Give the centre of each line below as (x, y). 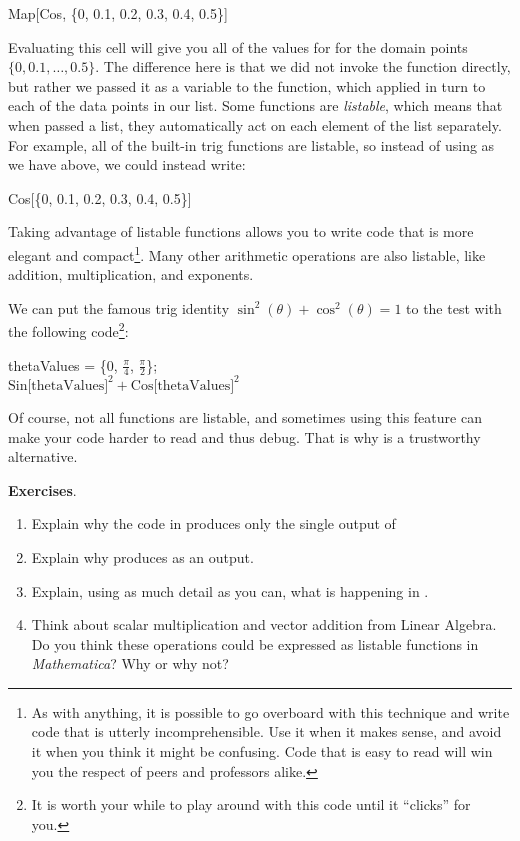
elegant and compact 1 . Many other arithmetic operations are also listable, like (247, 253)
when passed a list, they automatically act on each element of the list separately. (255, 124)
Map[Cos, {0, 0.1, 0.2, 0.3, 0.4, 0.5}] (118, 13)
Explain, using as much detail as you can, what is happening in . (230, 590)
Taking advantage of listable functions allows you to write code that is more (241, 231)
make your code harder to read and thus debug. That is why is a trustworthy (244, 436)
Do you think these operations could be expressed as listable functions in (255, 643)
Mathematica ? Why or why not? (130, 663)
